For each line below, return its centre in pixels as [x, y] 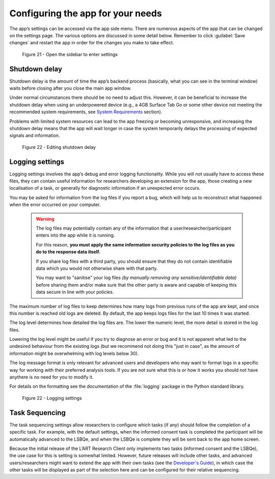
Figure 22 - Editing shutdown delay [59, 147]
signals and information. [35, 136]
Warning [45, 219]
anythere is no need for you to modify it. [51, 377]
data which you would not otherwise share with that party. [97, 268]
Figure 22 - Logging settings [52, 398]
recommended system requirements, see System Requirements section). [86, 112]
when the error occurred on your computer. [55, 205]
